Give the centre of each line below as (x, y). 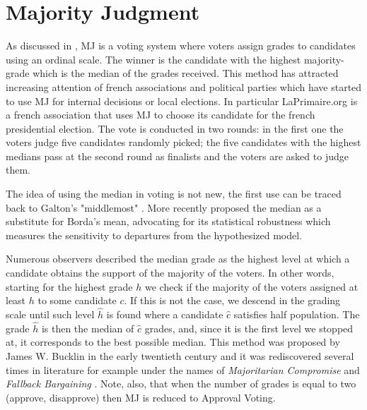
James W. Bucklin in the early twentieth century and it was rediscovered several (180, 356)
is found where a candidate (165, 314)
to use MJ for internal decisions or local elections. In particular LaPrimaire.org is (182, 101)
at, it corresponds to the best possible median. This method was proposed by (173, 342)
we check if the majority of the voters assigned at (251, 286)
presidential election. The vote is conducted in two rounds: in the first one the (175, 128)
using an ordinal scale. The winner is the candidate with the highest (153, 59)
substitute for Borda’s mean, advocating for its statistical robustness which (168, 221)
